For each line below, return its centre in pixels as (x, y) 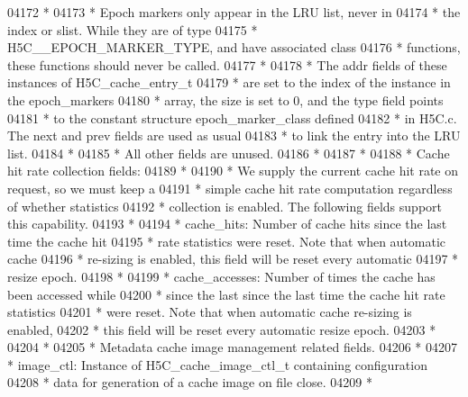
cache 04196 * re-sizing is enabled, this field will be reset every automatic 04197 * (233, 259)
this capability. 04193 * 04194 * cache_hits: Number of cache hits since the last (227, 224)
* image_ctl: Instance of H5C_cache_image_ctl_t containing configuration (217, 364)
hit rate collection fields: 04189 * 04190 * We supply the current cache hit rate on (233, 171)
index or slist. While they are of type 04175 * (133, 29)
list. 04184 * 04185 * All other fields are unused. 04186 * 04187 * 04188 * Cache (229, 153)
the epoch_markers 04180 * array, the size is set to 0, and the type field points (225, 99)
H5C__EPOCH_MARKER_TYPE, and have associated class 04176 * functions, (234, 47)
